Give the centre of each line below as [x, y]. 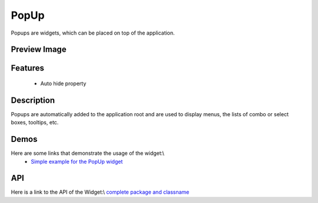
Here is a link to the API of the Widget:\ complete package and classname [100, 192]
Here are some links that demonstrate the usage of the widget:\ [88, 153]
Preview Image [39, 50]
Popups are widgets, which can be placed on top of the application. [93, 33]
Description [33, 100]
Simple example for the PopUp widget [77, 161]
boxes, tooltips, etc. [35, 123]
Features [27, 68]
